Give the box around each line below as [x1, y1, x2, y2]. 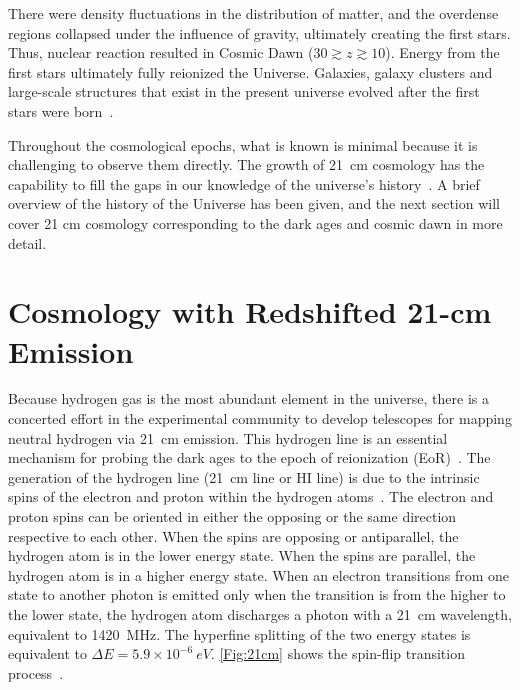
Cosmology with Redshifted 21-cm [8, 291, 492, 332]
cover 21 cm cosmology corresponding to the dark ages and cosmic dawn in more [8, 212, 503, 233]
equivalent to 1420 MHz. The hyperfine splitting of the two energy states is [8, 623, 471, 644]
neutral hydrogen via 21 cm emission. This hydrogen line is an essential [8, 427, 448, 448]
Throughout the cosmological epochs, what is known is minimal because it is [8, 134, 478, 155]
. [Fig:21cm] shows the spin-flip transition [210, 643, 465, 664]
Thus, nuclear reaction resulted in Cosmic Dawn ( [8, 42, 314, 63]
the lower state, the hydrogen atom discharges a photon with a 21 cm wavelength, [8, 603, 512, 624]
